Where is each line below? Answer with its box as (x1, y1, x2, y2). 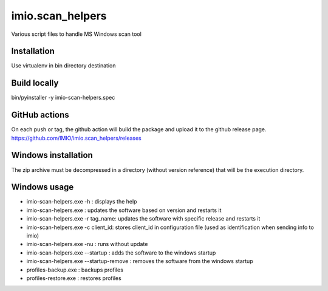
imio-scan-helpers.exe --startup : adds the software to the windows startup (26, 249, 216, 256)
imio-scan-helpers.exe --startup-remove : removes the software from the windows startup (26, 258, 253, 265)
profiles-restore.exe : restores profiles (26, 274, 121, 282)
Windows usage (11, 182, 74, 193)
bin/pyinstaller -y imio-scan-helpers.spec (11, 94, 115, 101)
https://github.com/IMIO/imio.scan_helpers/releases (11, 134, 142, 142)
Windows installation (11, 150, 94, 160)
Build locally (11, 78, 59, 88)
